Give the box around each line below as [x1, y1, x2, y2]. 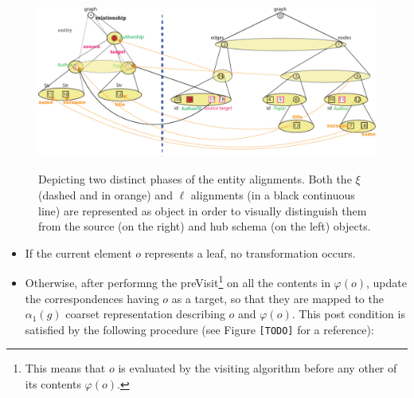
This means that [25, 360, 106, 376]
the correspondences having [25, 290, 159, 306]
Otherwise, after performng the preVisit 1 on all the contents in [25, 272, 330, 291]
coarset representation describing [65, 305, 225, 322]
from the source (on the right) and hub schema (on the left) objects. [38, 218, 371, 234]
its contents [25, 376, 81, 392]
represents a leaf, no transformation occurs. [144, 244, 356, 261]
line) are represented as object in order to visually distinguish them [38, 202, 367, 219]
